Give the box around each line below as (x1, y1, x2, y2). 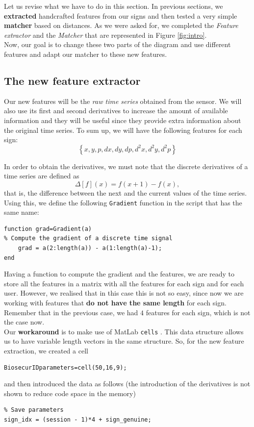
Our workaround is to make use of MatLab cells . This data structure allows (4, 326, 244, 336)
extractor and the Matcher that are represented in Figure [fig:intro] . (4, 29, 207, 40)
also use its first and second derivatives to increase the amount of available (4, 105, 228, 116)
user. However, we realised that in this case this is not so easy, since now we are (4, 288, 244, 298)
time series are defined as (4, 171, 79, 181)
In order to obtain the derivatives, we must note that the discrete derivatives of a (4, 161, 248, 171)
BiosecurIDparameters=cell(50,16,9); (4, 364, 127, 371)
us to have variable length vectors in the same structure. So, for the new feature (4, 336, 244, 346)
